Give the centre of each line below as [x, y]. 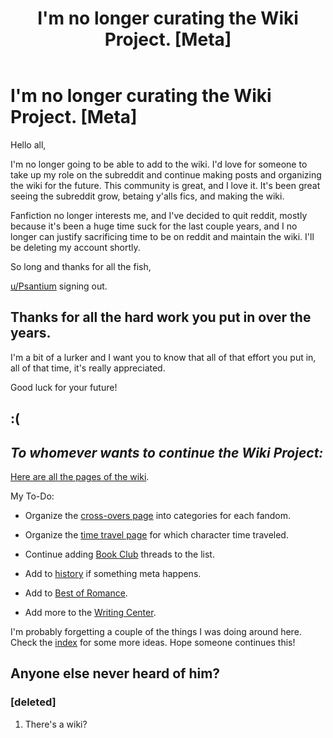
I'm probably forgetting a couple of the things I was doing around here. [156, 631]
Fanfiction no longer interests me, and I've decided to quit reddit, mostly [159, 215]
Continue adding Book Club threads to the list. [119, 554]
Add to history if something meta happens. [113, 573]
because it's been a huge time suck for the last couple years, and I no [154, 226]
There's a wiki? [56, 724]
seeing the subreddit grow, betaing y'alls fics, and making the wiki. [147, 196]
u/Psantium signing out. [59, 286]
